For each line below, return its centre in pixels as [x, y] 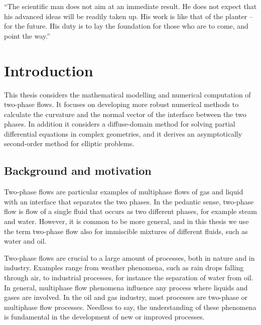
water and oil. [25, 241]
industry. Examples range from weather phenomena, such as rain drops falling [124, 267]
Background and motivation [78, 171]
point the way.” [27, 35]
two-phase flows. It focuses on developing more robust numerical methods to [121, 104]
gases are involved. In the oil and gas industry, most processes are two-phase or [126, 297]
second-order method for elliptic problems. [69, 143]
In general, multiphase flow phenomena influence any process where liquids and [126, 287]
